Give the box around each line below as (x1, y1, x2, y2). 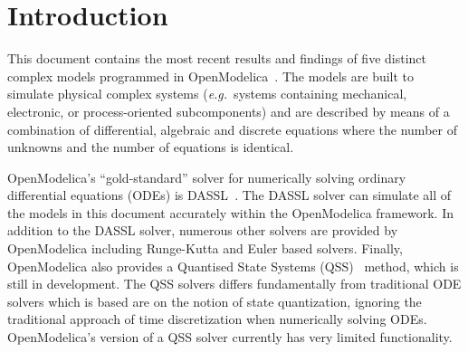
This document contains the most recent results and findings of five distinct (7, 49, 426, 68)
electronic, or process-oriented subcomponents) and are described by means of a (7, 101, 450, 120)
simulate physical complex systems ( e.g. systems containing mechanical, (7, 84, 407, 103)
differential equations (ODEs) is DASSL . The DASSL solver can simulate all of (7, 186, 452, 205)
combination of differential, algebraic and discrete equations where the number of (7, 119, 457, 138)
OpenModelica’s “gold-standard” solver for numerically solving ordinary (7, 167, 406, 186)
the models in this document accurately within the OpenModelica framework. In (7, 203, 454, 222)
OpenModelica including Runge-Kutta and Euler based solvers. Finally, (7, 239, 403, 258)
